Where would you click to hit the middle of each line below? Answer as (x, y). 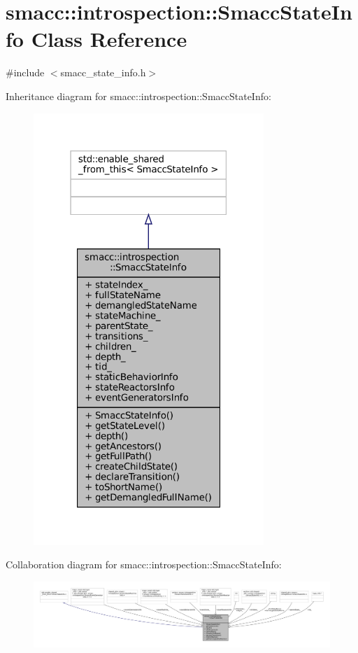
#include (25, 72)
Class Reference (109, 39)
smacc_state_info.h (103, 72)
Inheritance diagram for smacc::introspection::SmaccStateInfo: (138, 96)
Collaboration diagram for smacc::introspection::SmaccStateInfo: (144, 564)
